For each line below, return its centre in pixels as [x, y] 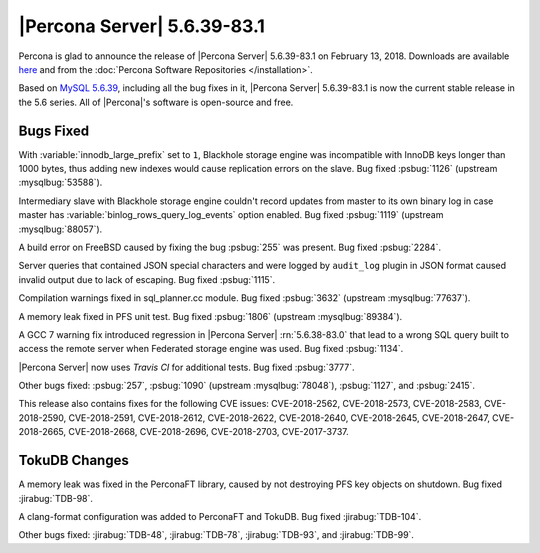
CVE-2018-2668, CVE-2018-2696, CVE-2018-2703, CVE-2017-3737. [208, 432]
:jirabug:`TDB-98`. [56, 498]
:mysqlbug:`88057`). [60, 229]
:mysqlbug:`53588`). [60, 182]
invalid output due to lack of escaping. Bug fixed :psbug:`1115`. [146, 279]
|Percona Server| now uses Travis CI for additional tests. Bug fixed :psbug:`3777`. [186, 367]
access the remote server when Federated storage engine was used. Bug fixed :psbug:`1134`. [211, 349]
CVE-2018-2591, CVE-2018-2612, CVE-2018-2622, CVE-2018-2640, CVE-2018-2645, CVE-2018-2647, [279, 417]
